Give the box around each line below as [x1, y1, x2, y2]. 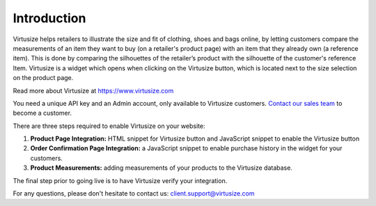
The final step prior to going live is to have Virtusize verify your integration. [13, 176, 228, 184]
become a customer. [13, 109, 72, 118]
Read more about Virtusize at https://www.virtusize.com [13, 86, 174, 95]
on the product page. [13, 74, 74, 82]
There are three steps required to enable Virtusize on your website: [13, 122, 205, 130]
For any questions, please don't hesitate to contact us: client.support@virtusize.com [13, 189, 255, 198]
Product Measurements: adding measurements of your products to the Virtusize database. [30, 164, 292, 172]
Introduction [13, 10, 86, 26]
